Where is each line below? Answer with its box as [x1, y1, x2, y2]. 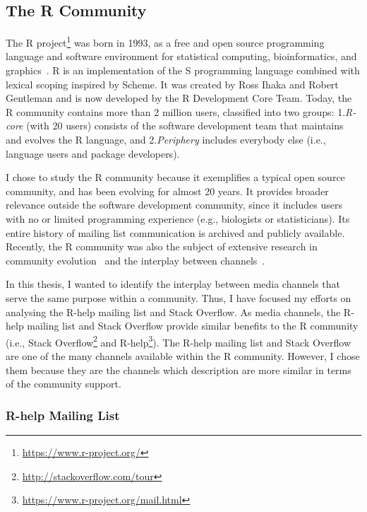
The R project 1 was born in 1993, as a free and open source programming [6, 33, 325, 50]
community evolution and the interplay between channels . [6, 252, 265, 267]
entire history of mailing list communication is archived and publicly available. [6, 225, 345, 240]
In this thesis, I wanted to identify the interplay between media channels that [6, 277, 340, 291]
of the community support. [6, 376, 121, 391]
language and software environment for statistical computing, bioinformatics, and [6, 49, 357, 64]
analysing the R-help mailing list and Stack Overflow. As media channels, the [6, 304, 341, 319]
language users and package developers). [6, 146, 180, 161]
